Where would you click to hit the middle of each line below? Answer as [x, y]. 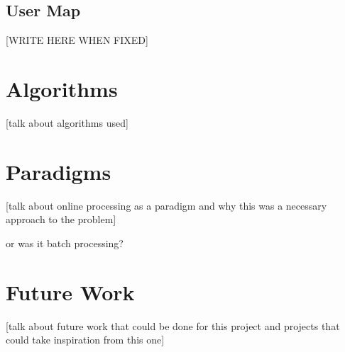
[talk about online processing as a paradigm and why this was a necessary [166, 205]
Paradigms [59, 171]
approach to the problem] [61, 219]
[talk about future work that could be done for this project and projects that [173, 325]
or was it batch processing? [65, 243]
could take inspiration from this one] [85, 340]
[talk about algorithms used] [67, 122]
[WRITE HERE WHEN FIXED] [77, 40]
